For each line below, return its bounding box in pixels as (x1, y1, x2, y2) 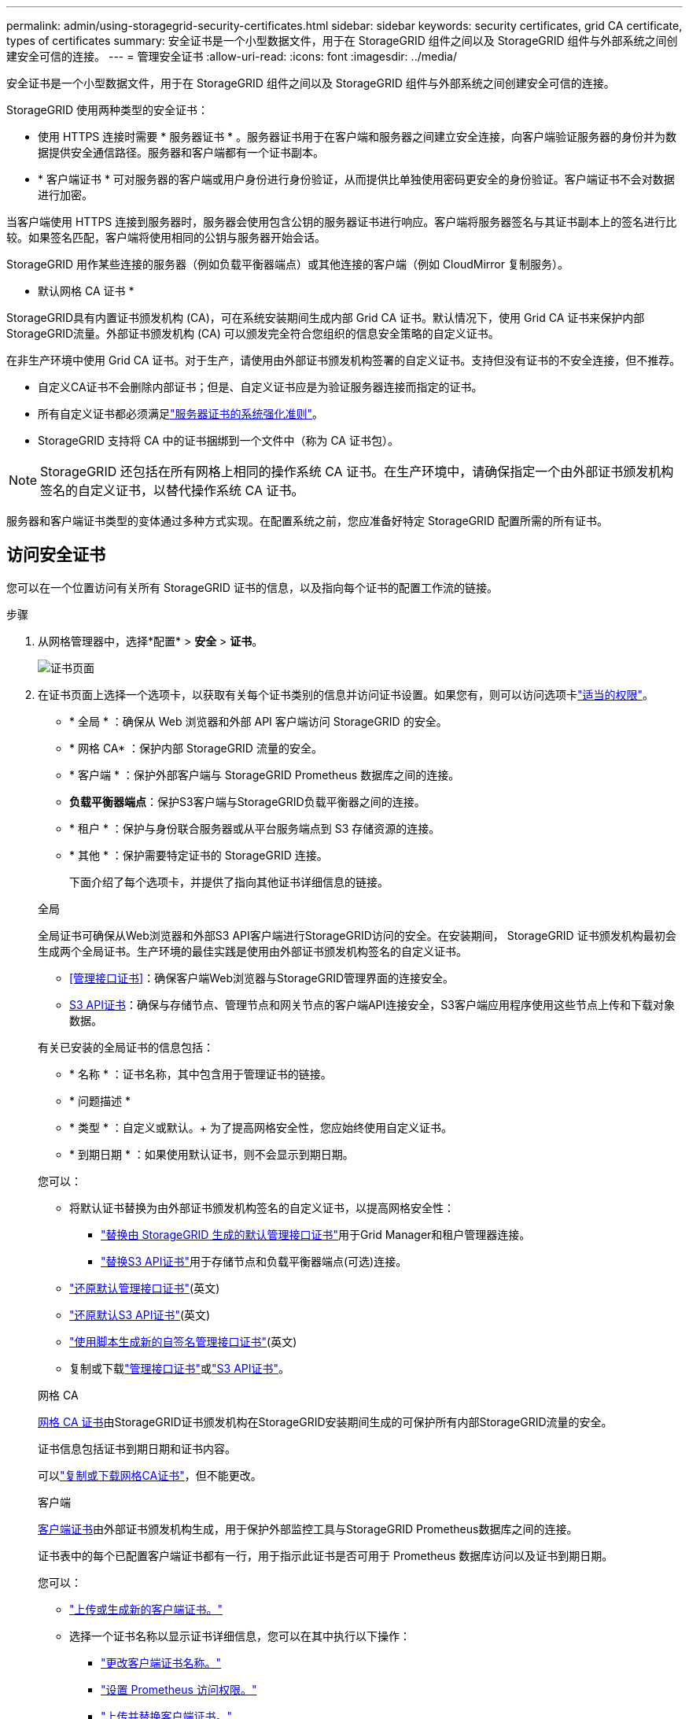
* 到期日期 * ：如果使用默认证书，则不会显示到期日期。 (69, 1147, 354, 1161)
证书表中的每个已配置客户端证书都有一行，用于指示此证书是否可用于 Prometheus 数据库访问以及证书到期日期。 (38, 1548, 613, 1562)
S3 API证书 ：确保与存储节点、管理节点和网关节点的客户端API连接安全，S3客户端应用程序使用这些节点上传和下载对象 (69, 997, 675, 1011)
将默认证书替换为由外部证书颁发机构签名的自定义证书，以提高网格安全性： (69, 1200, 455, 1214)
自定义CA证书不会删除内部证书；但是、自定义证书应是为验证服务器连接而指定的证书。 (38, 380, 483, 394)
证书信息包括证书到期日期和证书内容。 (38, 1441, 236, 1455)
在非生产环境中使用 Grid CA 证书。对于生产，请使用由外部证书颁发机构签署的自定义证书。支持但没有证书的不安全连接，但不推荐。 (6, 353, 681, 367)
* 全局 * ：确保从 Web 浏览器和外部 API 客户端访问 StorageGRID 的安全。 (69, 714, 448, 728)
